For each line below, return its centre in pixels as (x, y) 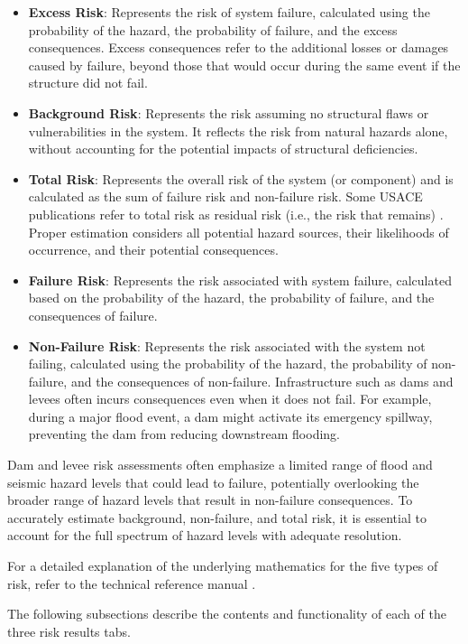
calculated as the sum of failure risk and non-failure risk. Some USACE (225, 196)
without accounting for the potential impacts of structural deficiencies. (223, 149)
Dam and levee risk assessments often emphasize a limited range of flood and (220, 465)
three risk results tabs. (69, 631)
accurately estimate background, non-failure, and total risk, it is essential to (217, 517)
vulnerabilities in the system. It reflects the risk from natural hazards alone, (238, 131)
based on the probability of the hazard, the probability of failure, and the (231, 298)
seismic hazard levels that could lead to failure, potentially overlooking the (213, 482)
